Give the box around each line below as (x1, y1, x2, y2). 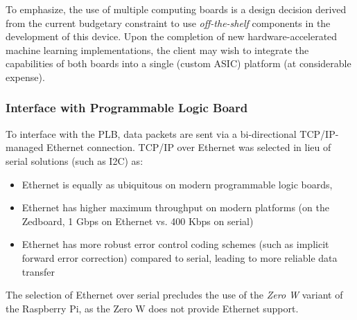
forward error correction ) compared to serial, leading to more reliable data (21, 250, 338, 265)
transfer (21, 264, 55, 278)
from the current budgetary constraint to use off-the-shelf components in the (6, 15, 331, 30)
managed (6, 140, 44, 154)
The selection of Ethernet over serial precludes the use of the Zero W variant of (6, 287, 343, 302)
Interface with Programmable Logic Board (6, 99, 248, 116)
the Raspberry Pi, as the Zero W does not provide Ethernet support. (6, 301, 299, 315)
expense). (6, 69, 45, 84)
